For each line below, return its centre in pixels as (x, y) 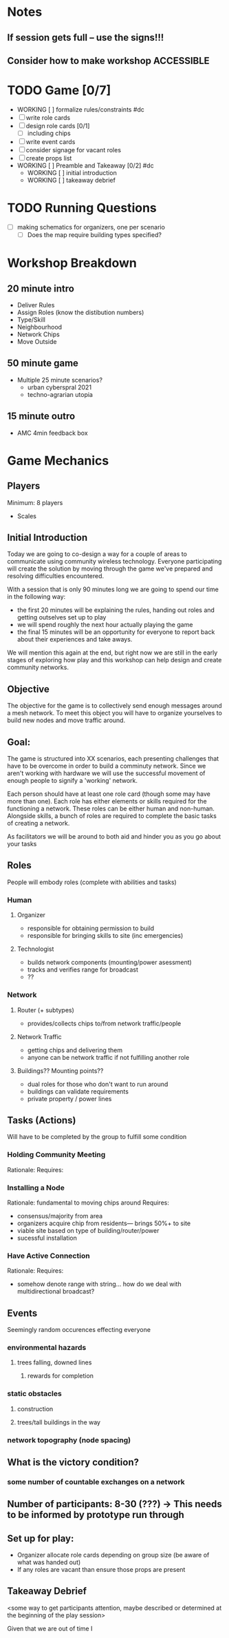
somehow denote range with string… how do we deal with (99, 1284)
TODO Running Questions (82, 208)
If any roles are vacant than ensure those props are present (101, 1570)
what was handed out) (49, 1562)
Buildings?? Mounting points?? (60, 1071)
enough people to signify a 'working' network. (73, 781)
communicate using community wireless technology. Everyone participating (115, 562)
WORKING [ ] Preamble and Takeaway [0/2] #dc (85, 165)
